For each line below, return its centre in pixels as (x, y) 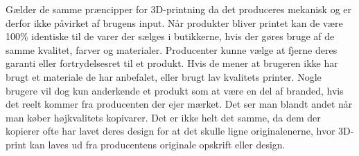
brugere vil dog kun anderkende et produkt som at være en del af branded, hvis (175, 90)
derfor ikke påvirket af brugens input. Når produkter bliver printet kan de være (174, 22)
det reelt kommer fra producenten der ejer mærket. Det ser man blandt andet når (179, 104)
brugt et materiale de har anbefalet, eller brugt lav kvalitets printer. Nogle (164, 76)
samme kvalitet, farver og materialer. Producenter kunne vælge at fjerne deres (172, 49)
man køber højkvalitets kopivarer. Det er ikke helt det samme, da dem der (163, 117)
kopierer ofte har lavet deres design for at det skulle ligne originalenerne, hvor (170, 131)
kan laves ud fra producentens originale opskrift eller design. (157, 144)
